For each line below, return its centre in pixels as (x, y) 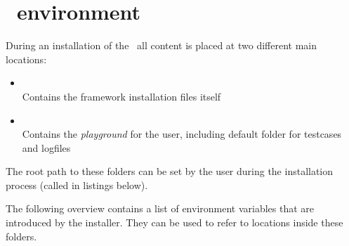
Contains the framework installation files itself (121, 96)
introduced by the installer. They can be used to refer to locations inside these (174, 222)
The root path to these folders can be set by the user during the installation (170, 171)
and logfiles (46, 147)
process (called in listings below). (77, 184)
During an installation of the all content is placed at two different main (161, 45)
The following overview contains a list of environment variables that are (160, 208)
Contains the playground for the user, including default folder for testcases (182, 134)
